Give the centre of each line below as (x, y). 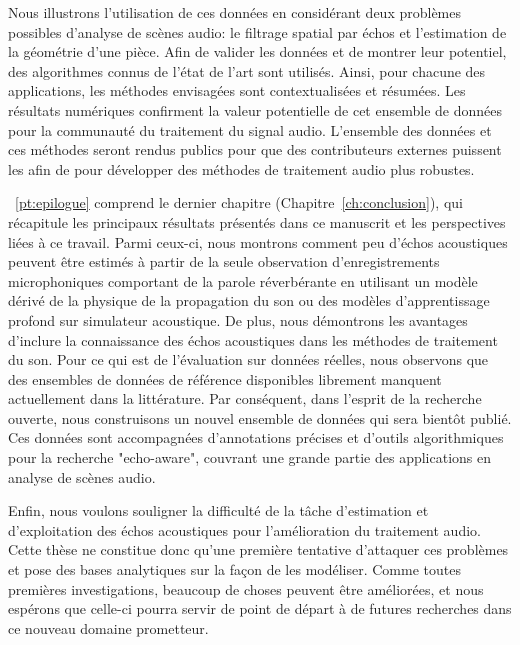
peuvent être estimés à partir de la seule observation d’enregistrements (224, 261)
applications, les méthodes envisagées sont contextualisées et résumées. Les (237, 90)
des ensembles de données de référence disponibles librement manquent (225, 378)
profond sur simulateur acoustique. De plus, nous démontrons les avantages (238, 319)
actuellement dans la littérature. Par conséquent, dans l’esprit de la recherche (245, 398)
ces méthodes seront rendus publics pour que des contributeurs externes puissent (255, 149)
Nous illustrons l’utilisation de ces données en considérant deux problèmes (235, 12)
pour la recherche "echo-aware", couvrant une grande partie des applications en (249, 457)
